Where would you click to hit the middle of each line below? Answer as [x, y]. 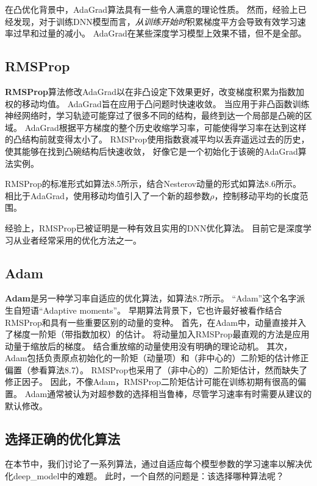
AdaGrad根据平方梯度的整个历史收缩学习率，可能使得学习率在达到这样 [166, 127]
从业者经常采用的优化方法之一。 [77, 240]
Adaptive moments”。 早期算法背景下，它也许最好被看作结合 [162, 310]
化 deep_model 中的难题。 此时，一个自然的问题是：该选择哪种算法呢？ [145, 476]
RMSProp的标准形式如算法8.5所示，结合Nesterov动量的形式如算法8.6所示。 [153, 184]
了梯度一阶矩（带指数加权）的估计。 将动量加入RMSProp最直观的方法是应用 [157, 334]
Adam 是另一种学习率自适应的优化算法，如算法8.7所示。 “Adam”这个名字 [151, 298]
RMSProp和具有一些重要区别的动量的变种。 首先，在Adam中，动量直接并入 [155, 322]
